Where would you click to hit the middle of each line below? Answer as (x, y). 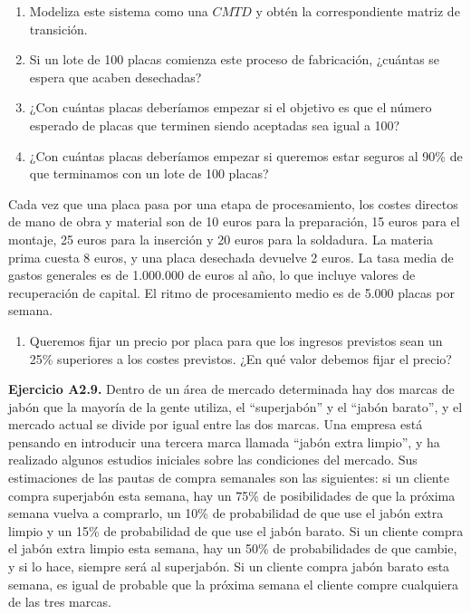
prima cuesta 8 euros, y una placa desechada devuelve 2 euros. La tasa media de (231, 257)
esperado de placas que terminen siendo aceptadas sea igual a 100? (215, 125)
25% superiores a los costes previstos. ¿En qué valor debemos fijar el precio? (240, 358)
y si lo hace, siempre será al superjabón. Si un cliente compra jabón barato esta (229, 566)
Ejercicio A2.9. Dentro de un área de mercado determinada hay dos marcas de (231, 389)
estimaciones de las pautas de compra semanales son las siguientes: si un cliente (229, 478)
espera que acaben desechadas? (115, 77)
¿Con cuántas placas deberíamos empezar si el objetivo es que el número (231, 107)
